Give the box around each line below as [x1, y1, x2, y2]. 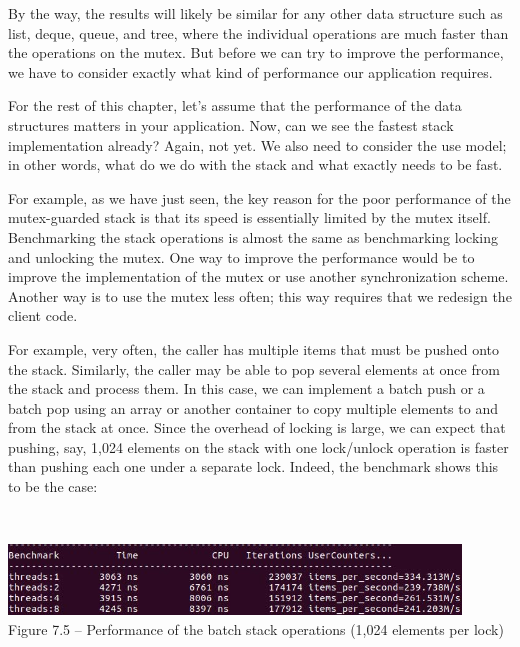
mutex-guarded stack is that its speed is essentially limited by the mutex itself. [8, 207, 491, 228]
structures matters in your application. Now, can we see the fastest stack [8, 114, 454, 135]
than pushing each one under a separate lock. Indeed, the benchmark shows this [8, 456, 499, 477]
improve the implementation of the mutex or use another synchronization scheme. [8, 266, 509, 287]
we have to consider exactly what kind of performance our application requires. [8, 61, 493, 82]
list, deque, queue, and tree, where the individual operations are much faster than [8, 22, 509, 43]
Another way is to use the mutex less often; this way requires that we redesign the [8, 285, 512, 306]
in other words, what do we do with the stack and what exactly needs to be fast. [8, 154, 503, 175]
